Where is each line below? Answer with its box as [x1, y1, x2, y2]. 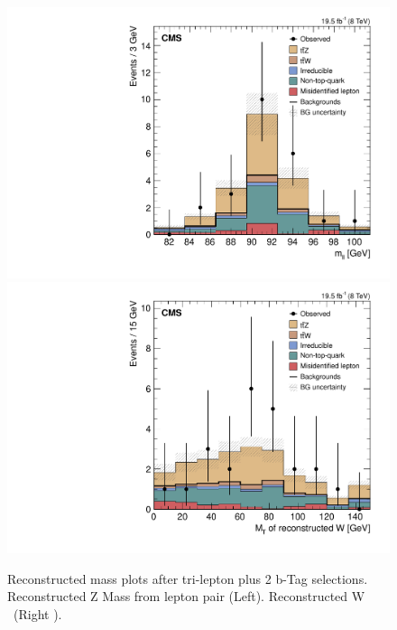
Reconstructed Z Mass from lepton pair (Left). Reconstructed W [7, 587, 365, 606]
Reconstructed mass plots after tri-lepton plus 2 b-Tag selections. [7, 569, 368, 588]
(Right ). [13, 604, 62, 623]
